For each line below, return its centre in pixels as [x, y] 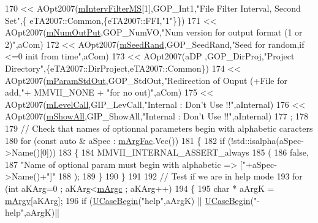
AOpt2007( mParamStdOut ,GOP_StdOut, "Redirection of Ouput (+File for [146, 80]
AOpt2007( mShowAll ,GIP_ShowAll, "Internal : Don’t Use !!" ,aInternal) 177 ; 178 [157, 116]
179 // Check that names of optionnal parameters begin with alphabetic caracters [159, 128]
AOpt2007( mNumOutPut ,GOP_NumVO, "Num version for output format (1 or [154, 32]
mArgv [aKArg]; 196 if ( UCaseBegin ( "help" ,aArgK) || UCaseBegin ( [129, 200]
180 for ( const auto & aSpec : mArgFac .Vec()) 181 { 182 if [115, 140]
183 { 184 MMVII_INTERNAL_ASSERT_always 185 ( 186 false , [184, 152]
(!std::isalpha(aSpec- [266, 140]
